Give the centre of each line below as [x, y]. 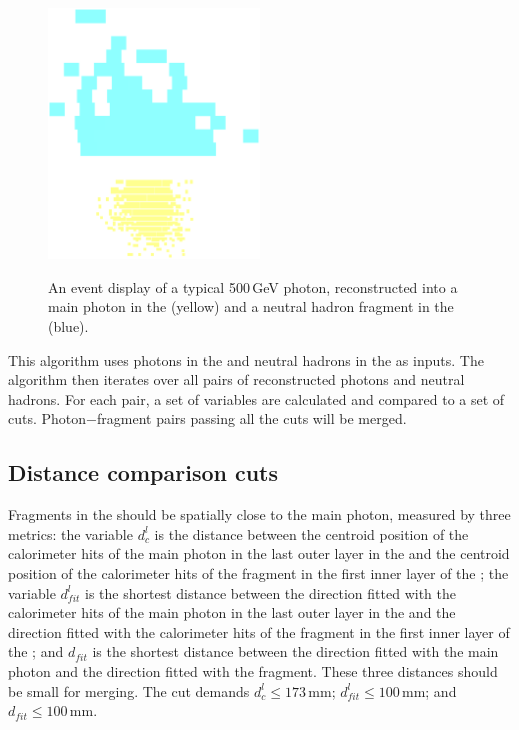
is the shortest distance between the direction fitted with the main [295, 651]
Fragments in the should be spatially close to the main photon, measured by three [259, 514]
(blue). [68, 326]
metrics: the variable [70, 533]
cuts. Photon [47, 418]
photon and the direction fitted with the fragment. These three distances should [253, 670]
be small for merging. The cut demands [129, 690]
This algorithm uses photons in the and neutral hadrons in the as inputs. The [246, 359]
